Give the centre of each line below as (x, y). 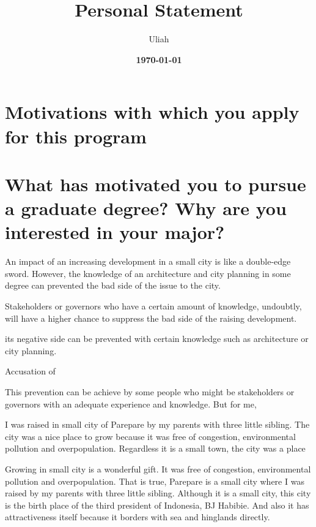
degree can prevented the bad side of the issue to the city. (113, 285)
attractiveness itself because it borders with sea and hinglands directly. (138, 517)
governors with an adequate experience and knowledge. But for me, (131, 404)
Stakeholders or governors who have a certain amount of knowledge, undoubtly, (153, 305)
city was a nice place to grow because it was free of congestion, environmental (150, 436)
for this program (76, 136)
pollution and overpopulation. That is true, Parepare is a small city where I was (155, 481)
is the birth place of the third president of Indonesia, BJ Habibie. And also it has (157, 505)
